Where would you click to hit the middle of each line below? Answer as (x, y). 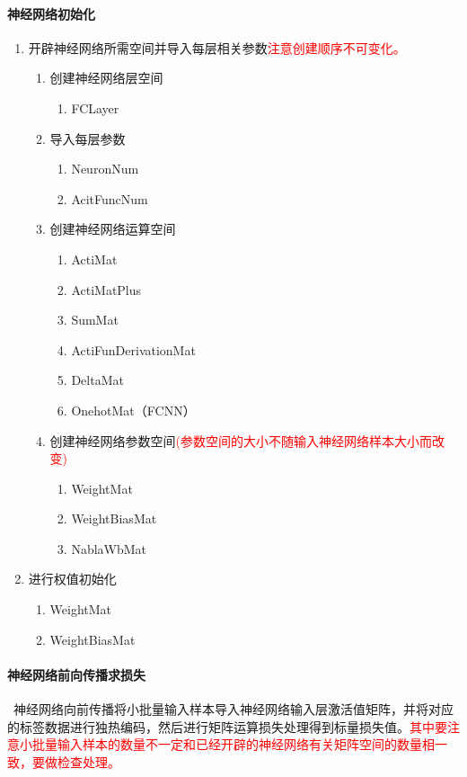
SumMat (95, 320)
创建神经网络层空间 (106, 78)
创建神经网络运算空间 (113, 229)
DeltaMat (97, 380)
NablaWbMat (109, 548)
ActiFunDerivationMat (133, 349)
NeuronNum (105, 169)
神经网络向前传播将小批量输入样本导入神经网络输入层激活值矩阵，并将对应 (233, 709)
